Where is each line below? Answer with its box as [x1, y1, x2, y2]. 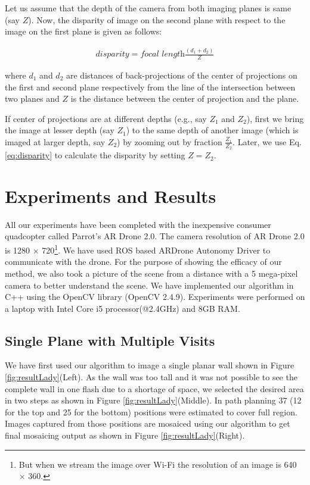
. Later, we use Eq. [232, 135, 302, 148]
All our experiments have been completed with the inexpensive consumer [5, 218, 271, 230]
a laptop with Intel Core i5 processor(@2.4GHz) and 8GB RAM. [5, 302, 240, 314]
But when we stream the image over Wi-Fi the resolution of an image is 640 [18, 458, 297, 470]
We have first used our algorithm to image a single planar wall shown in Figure [5, 359, 294, 371]
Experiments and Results [5, 183, 216, 208]
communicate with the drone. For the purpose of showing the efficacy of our [5, 255, 282, 268]
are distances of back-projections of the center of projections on [66, 68, 297, 81]
